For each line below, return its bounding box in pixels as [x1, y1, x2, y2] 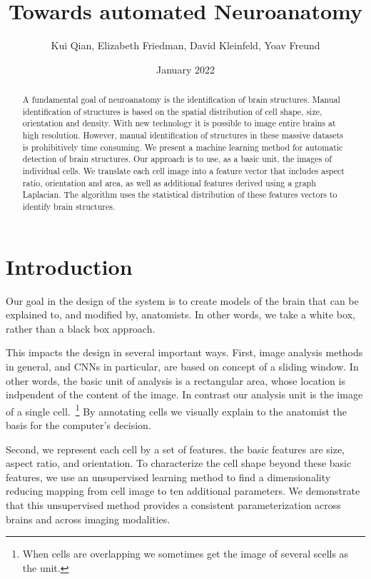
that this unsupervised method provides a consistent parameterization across [6, 497, 341, 512]
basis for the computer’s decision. [6, 418, 151, 433]
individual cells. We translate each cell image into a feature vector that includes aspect [22, 165, 345, 177]
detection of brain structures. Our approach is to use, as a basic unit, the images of [22, 153, 332, 165]
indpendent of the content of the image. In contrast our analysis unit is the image [6, 387, 363, 402]
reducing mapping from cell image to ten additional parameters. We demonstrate [6, 483, 360, 498]
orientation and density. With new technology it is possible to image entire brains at [22, 117, 336, 129]
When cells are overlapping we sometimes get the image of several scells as [22, 546, 349, 561]
